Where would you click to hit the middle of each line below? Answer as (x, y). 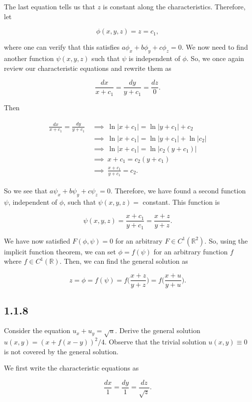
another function (29, 58)
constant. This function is (181, 201)
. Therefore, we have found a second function (178, 190)
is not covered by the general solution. (61, 351)
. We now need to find (215, 47)
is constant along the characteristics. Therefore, (174, 6)
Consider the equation (37, 330)
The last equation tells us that (50, 6)
